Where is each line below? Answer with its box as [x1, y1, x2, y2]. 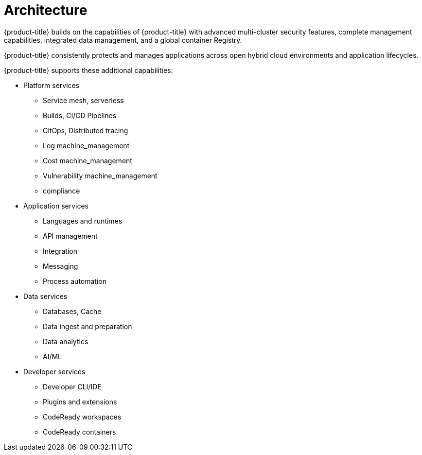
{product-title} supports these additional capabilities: [4, 66, 173, 74]
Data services [23, 292, 68, 300]
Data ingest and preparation [43, 322, 132, 331]
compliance [43, 186, 80, 195]
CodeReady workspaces [43, 412, 122, 421]
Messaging [43, 262, 78, 270]
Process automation [43, 277, 106, 285]
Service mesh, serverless [43, 96, 124, 105]
